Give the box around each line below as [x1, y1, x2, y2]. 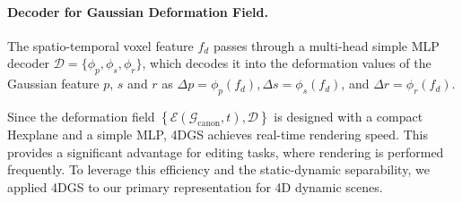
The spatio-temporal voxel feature [7, 36, 194, 55]
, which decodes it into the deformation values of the [142, 54, 431, 72]
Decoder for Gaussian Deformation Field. [7, 2, 268, 21]
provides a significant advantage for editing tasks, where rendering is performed [7, 142, 444, 161]
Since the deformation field [7, 106, 155, 125]
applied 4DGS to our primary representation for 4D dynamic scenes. [7, 177, 383, 196]
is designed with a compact [274, 106, 423, 125]
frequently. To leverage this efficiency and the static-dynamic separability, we [7, 160, 430, 179]
